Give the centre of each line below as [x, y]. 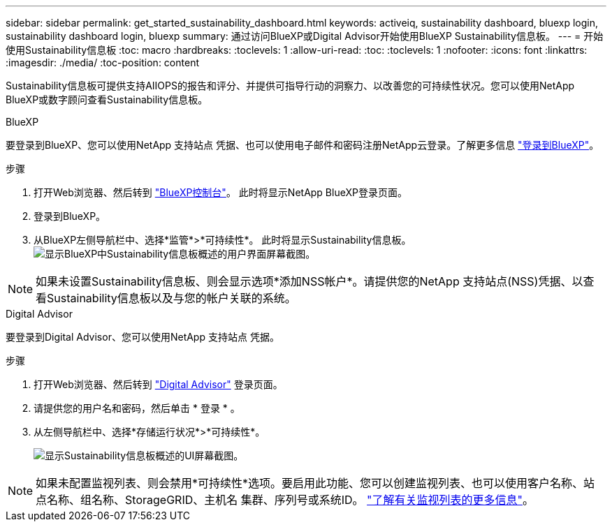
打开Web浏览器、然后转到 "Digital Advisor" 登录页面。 [158, 384]
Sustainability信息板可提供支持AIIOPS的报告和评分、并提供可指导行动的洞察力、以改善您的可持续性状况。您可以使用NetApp [290, 86]
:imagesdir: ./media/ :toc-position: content [102, 62]
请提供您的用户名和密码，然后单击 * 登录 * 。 [137, 408]
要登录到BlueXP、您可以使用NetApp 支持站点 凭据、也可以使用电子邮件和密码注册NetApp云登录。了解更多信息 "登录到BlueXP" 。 [303, 145]
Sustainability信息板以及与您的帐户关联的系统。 [172, 298]
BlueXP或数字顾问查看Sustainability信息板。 [107, 99]
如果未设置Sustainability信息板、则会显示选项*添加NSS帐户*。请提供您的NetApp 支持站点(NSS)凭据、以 [309, 281]
